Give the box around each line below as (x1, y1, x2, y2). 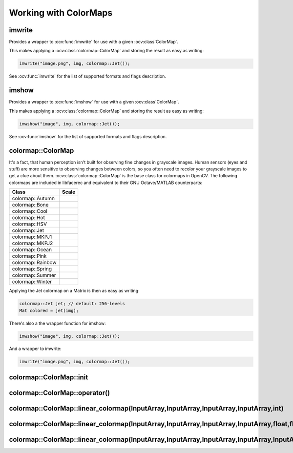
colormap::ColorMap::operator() (9, 389, 110, 397)
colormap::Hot (12, 214, 45, 221)
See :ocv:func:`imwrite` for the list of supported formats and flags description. (9, 73, 166, 79)
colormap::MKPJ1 (12, 233, 52, 240)
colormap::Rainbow (12, 259, 57, 266)
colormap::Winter (12, 278, 52, 285)
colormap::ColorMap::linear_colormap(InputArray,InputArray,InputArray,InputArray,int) (9, 404, 284, 412)
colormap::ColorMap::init (9, 373, 88, 381)
